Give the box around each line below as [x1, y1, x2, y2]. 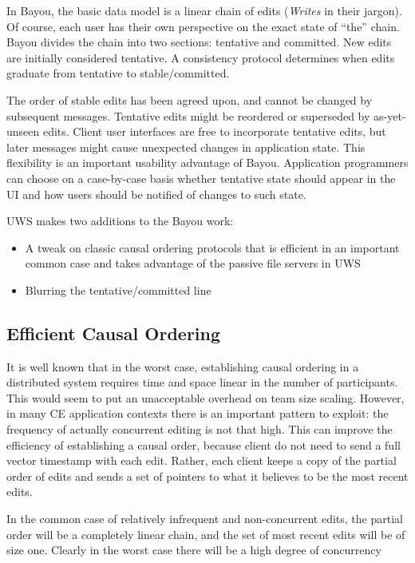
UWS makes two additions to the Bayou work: [6, 212, 234, 229]
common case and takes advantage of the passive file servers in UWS [25, 255, 361, 272]
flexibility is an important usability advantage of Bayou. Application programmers [6, 154, 409, 171]
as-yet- [373, 107, 406, 124]
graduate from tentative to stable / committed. [6, 65, 230, 81]
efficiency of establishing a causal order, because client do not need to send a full [6, 436, 401, 453]
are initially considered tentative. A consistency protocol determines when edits [6, 49, 395, 65]
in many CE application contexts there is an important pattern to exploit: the [6, 405, 389, 422]
